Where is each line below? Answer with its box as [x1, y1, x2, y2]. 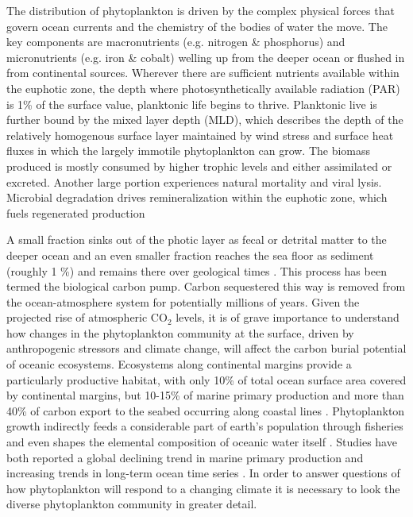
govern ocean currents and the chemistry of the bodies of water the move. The [6, 17, 388, 34]
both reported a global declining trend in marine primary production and [6, 449, 364, 465]
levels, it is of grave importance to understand [176, 309, 399, 326]
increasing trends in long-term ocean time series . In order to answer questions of [6, 465, 400, 481]
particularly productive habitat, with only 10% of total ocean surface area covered [6, 371, 407, 388]
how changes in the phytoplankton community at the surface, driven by [6, 324, 354, 341]
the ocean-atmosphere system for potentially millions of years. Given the [6, 293, 360, 310]
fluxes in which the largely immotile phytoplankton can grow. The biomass [6, 142, 371, 159]
